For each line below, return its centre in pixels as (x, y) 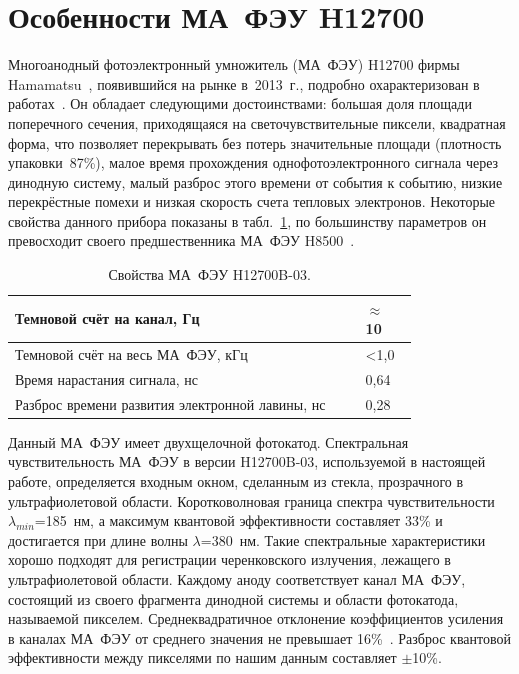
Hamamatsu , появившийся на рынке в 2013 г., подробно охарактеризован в (244, 83)
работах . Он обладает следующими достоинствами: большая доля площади (240, 103)
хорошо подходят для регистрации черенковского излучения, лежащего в (229, 559)
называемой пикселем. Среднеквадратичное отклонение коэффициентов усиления (256, 618)
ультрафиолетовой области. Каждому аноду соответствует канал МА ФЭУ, (237, 579)
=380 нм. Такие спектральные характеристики (343, 539)
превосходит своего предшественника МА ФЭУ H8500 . (181, 240)
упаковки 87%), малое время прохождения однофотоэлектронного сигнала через (253, 162)
